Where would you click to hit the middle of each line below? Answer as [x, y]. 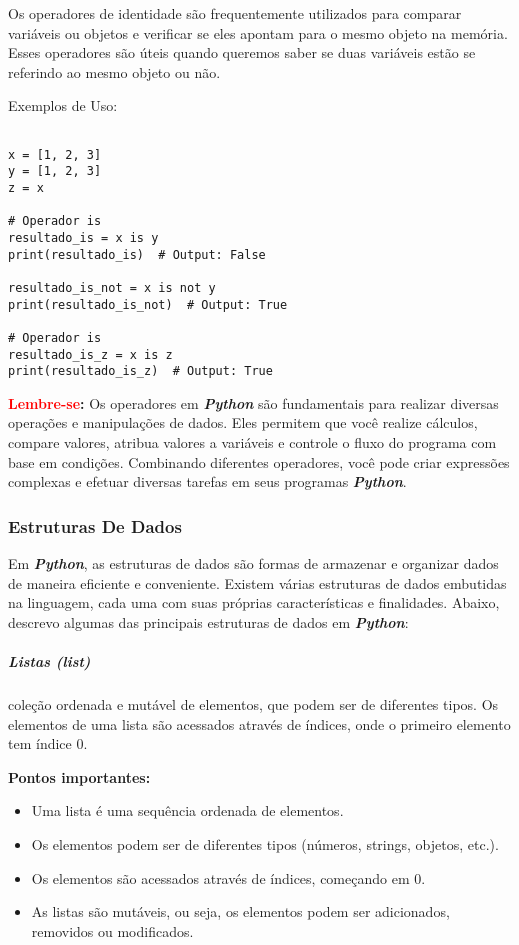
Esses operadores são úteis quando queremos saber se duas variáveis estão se [242, 52]
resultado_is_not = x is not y [112, 287]
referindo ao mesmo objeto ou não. [114, 71]
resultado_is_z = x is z [90, 354]
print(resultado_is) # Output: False [137, 254]
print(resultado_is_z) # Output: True [140, 371]
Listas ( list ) [49, 660]
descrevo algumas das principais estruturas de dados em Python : [208, 621]
